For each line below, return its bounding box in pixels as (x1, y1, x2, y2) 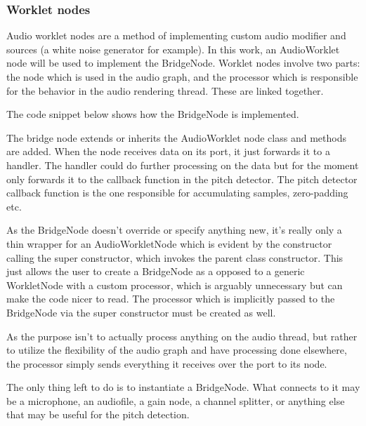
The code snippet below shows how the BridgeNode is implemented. (6, 107, 299, 121)
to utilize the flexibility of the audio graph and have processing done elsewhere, (6, 342, 347, 357)
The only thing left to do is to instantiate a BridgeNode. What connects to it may (6, 380, 360, 394)
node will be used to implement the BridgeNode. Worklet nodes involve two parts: (6, 55, 360, 70)
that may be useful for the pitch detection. (6, 407, 190, 422)
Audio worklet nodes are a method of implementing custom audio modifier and (6, 28, 346, 43)
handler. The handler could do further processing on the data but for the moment (6, 157, 359, 172)
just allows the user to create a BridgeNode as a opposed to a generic (6, 264, 305, 279)
